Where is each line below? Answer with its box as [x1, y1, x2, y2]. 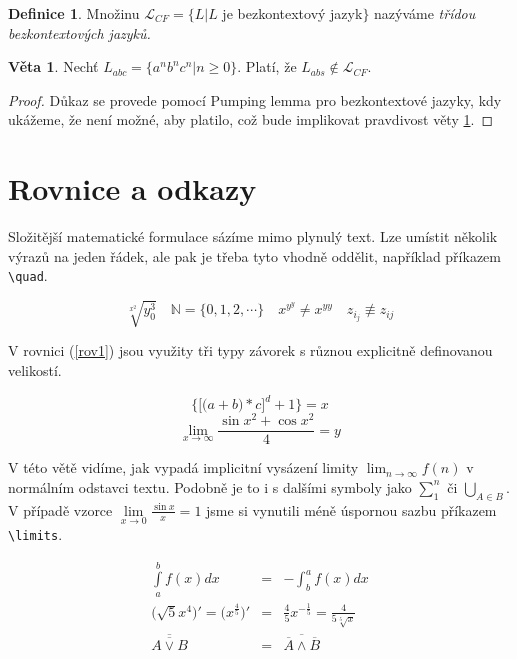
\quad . [8, 265, 48, 286]
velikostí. [8, 360, 62, 381]
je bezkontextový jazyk [222, 3, 363, 23]
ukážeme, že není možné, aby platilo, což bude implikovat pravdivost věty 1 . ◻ [8, 109, 493, 130]
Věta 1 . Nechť [8, 56, 99, 77]
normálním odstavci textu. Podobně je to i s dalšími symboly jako [8, 476, 412, 497]
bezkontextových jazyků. [8, 22, 151, 43]
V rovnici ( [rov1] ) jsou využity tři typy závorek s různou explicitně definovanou [8, 340, 493, 361]
